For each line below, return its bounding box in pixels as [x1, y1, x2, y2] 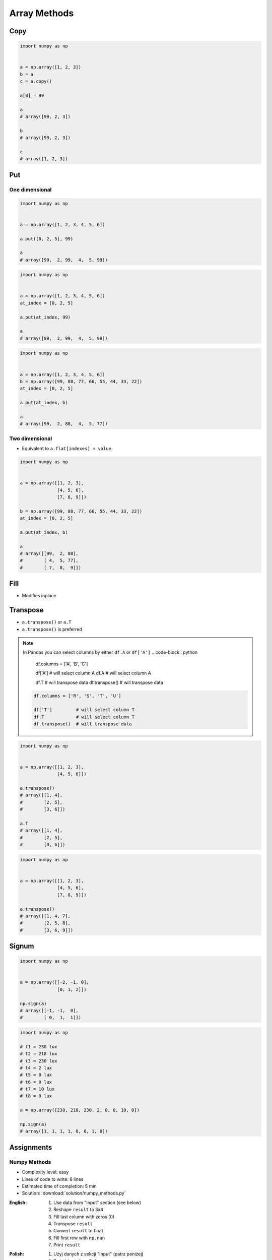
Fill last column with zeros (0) [53, 1214, 115, 1220]
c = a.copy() [20, 79, 52, 84]
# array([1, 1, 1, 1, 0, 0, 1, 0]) [20, 1128, 108, 1134]
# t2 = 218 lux [20, 1051, 57, 1057]
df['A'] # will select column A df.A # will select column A [35, 670, 151, 676]
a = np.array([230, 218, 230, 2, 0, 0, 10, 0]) [20, 1107, 140, 1113]
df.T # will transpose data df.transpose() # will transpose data [35, 679, 163, 685]
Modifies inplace [22, 593, 56, 599]
